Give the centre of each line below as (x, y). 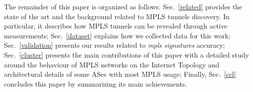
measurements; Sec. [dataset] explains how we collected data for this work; (117, 35)
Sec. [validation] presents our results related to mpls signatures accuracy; (115, 45)
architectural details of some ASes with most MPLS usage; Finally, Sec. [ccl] (120, 74)
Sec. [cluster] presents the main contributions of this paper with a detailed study (126, 54)
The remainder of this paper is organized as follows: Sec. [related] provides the (123, 6)
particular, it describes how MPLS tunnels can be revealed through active (116, 26)
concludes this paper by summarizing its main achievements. (96, 83)
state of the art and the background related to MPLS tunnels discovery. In (117, 16)
